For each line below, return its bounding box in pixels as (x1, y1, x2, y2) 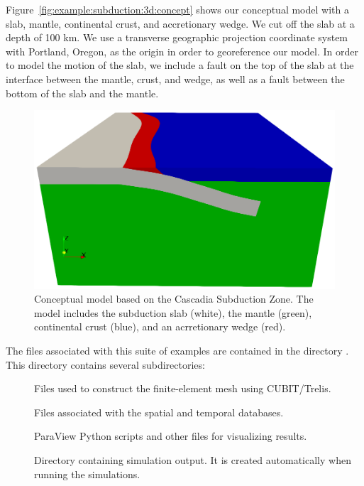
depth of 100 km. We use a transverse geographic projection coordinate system (6, 30, 348, 45)
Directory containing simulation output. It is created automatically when (34, 452, 351, 467)
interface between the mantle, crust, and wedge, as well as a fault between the (6, 71, 345, 86)
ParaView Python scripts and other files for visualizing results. (34, 428, 307, 443)
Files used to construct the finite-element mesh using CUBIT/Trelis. (34, 381, 331, 396)
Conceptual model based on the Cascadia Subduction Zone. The (34, 291, 314, 306)
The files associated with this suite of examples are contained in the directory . (6, 342, 349, 357)
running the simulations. (34, 466, 140, 481)
